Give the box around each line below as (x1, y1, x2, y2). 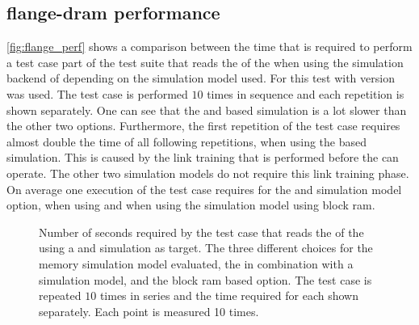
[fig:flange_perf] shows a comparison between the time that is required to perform (6, 38, 413, 55)
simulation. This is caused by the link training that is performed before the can (6, 149, 399, 166)
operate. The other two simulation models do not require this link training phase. (6, 164, 409, 181)
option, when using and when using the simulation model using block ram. (6, 196, 375, 213)
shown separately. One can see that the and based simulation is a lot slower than (6, 101, 407, 118)
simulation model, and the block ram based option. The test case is (39, 271, 372, 288)
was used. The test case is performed (6, 85, 188, 102)
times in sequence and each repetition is (207, 85, 404, 102)
